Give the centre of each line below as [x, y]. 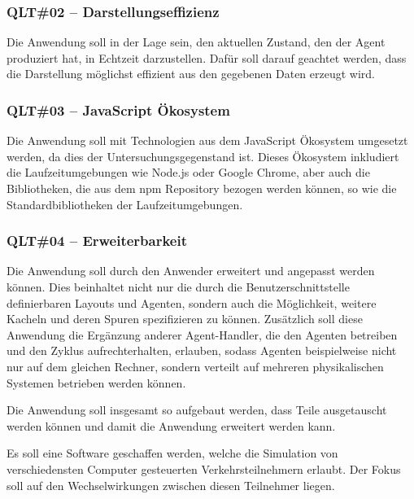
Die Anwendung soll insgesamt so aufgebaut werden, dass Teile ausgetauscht [197, 410]
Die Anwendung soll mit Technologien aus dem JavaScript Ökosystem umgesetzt [207, 140]
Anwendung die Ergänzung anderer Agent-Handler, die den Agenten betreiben [202, 334]
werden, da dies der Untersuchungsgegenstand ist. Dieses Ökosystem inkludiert [203, 156]
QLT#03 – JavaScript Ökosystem [118, 109]
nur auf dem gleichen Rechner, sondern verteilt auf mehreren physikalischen [195, 366]
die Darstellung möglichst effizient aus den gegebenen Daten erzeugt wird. [191, 74]
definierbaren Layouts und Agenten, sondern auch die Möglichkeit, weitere [192, 302]
